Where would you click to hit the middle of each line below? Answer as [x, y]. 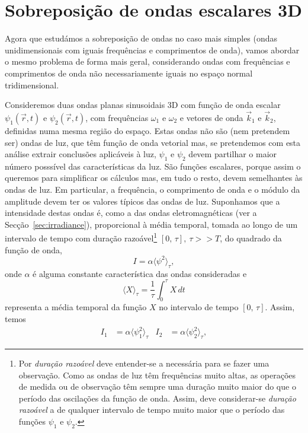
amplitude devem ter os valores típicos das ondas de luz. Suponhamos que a [142, 201]
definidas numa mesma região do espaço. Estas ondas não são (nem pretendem [147, 130]
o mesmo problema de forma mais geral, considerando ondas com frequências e [147, 61]
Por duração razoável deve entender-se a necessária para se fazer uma [144, 363]
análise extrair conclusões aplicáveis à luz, [81, 154]
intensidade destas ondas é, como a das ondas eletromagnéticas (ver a [131, 213]
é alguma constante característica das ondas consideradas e [140, 273]
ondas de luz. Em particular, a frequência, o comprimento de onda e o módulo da [153, 190]
